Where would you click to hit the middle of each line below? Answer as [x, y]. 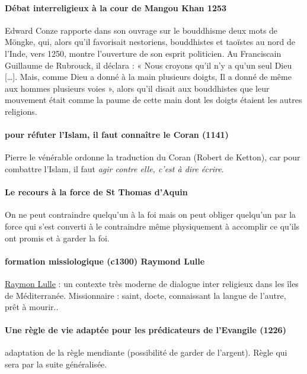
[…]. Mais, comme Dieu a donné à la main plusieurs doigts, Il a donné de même [148, 77]
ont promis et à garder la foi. [57, 238]
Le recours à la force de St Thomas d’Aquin [96, 192]
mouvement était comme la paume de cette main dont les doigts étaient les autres [153, 100]
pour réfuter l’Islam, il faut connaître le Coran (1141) [117, 135]
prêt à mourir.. [32, 307]
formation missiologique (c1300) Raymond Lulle [105, 261]
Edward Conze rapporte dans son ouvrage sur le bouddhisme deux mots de [141, 30]
